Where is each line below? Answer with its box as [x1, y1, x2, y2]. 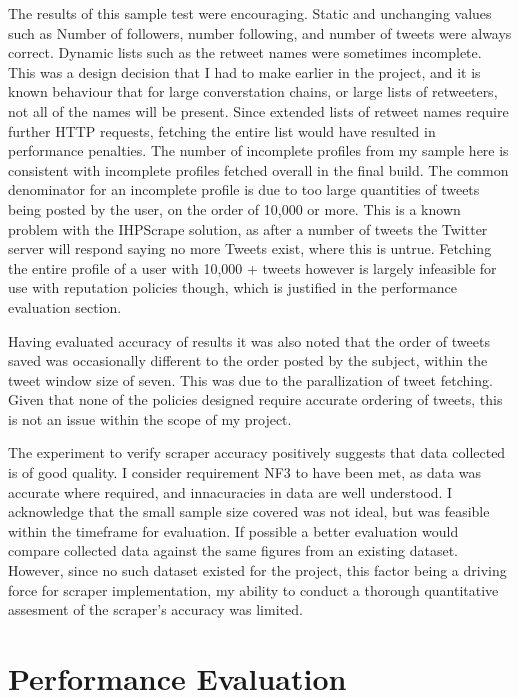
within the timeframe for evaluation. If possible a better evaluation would [8, 520, 459, 541]
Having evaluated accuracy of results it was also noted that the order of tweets [8, 330, 490, 351]
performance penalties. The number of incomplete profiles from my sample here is [8, 140, 509, 161]
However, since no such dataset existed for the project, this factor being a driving [8, 560, 507, 581]
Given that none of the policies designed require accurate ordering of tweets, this [8, 389, 503, 410]
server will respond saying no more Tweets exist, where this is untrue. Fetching [8, 238, 492, 259]
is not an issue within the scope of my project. [8, 408, 292, 429]
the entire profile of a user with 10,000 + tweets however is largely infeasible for [8, 257, 497, 278]
